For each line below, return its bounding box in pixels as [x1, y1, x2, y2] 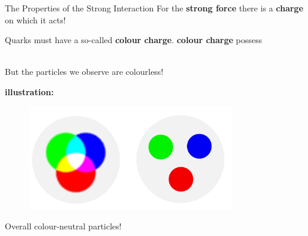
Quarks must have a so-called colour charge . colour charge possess [5, 34, 262, 46]
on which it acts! [5, 13, 66, 26]
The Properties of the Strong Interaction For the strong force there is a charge [5, 2, 304, 14]
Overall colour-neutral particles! [5, 220, 122, 232]
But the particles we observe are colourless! [5, 65, 164, 78]
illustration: [5, 85, 54, 98]
